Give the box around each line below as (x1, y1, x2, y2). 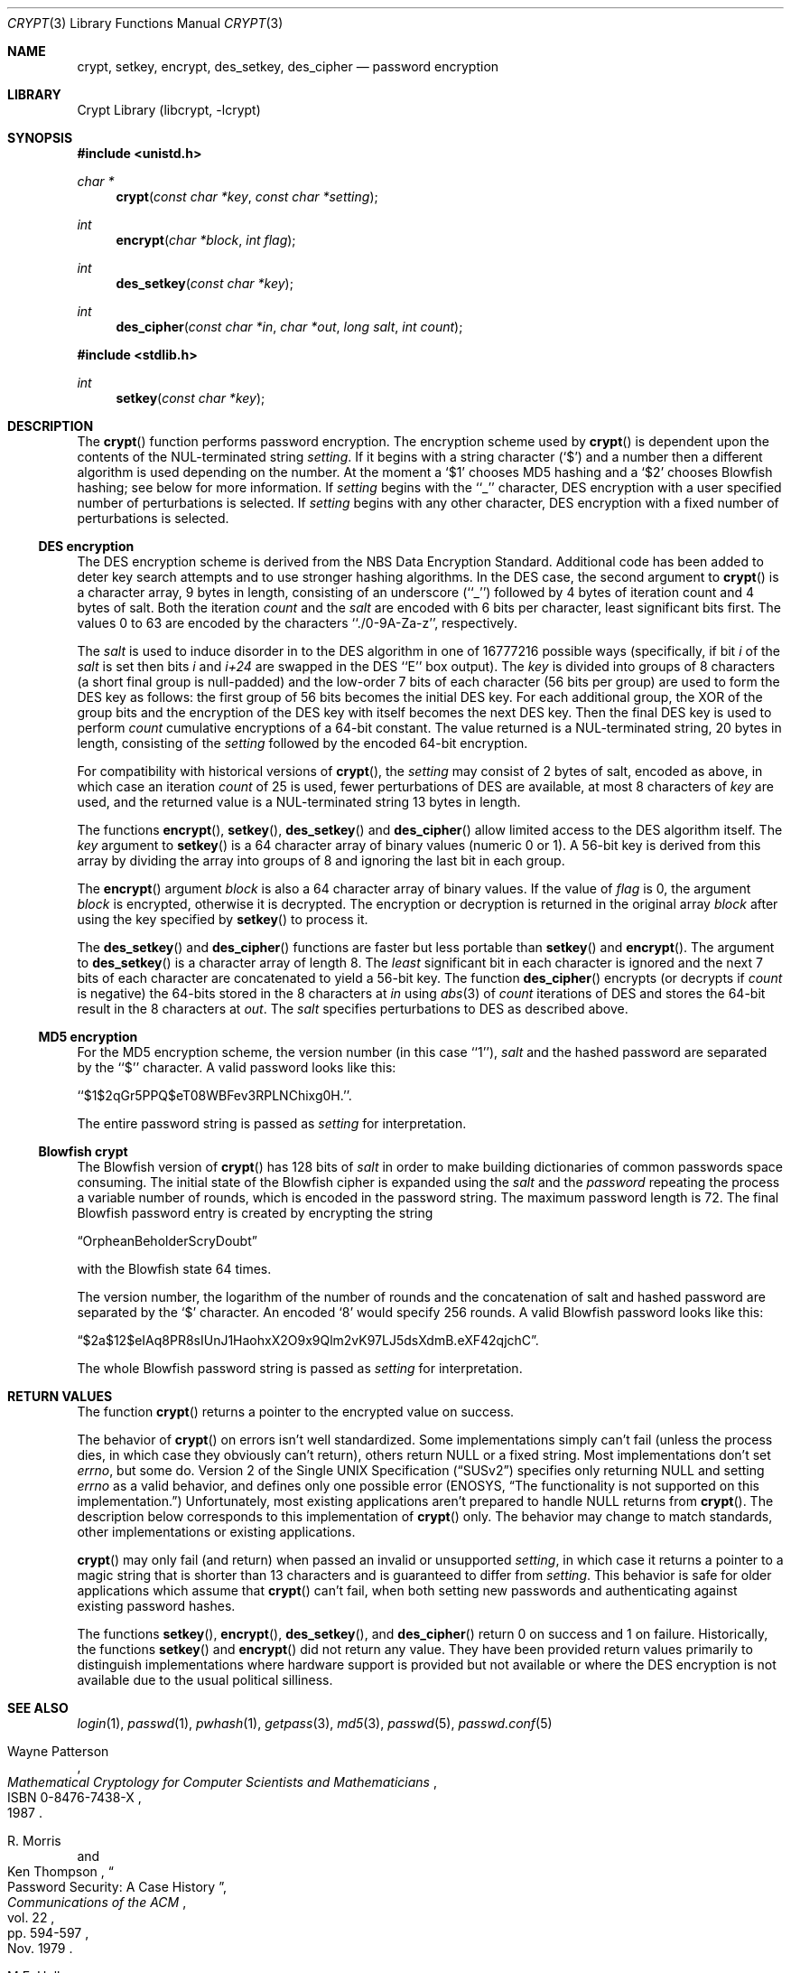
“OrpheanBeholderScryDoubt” (77, 1233, 257, 1248)
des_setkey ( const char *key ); (116, 276, 293, 291)
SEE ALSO (7, 1700, 69, 1716)
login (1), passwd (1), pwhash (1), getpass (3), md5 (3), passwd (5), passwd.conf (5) (77, 1716, 553, 1731)
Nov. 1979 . (7, 1940, 73, 1956)
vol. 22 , (7, 1910, 55, 1925)
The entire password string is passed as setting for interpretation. (77, 1116, 467, 1131)
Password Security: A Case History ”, (7, 1879, 227, 1894)
